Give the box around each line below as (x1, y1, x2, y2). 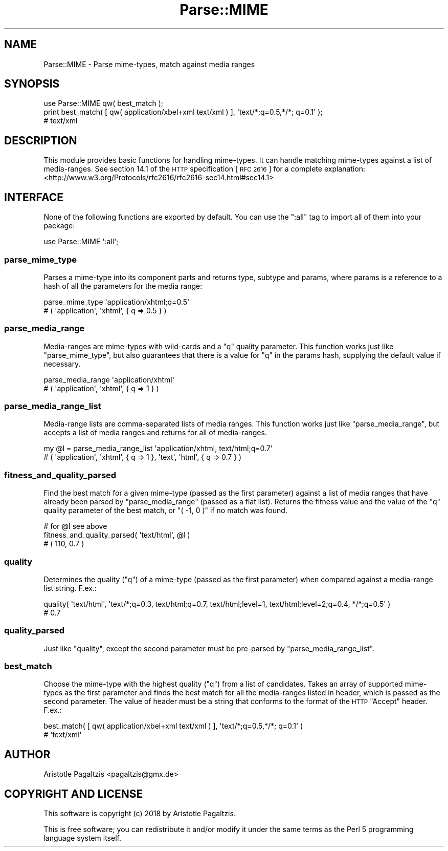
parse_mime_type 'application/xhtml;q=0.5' (43, 297, 190, 306)
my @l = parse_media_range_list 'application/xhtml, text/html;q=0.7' (43, 444, 273, 453)
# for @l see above (43, 522, 107, 531)
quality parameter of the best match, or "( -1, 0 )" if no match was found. (43, 506, 287, 515)
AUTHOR (4, 748, 51, 761)
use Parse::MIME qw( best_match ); (43, 99, 164, 108)
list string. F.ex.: (43, 583, 97, 592)
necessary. (43, 359, 81, 368)
